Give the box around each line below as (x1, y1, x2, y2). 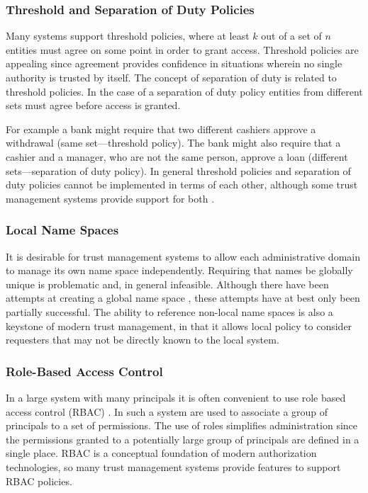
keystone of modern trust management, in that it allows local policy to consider (6, 318, 352, 333)
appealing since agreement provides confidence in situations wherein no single (6, 56, 342, 71)
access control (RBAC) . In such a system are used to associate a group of (6, 404, 328, 419)
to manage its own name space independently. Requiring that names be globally (6, 263, 353, 278)
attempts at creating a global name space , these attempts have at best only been (6, 290, 360, 305)
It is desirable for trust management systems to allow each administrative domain (6, 249, 360, 263)
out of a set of (261, 28, 322, 43)
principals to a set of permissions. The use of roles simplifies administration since (6, 418, 358, 433)
